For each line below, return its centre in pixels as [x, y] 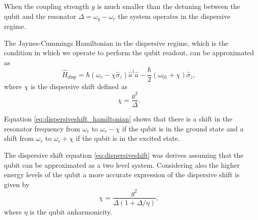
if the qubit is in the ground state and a [183, 128]
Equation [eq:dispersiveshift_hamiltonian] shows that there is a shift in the [118, 119]
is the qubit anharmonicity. [71, 211]
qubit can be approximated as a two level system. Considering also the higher [122, 165]
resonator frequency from [42, 128]
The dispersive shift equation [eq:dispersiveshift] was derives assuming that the [124, 155]
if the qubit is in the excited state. [128, 138]
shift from [19, 138]
